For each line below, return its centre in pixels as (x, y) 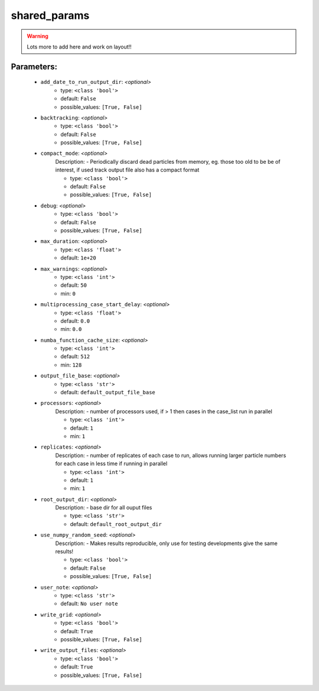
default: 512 (75, 356)
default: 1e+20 (79, 258)
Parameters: (34, 66)
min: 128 (71, 365)
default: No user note (89, 604)
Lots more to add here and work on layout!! (79, 47)
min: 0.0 (71, 329)
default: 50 (74, 285)
